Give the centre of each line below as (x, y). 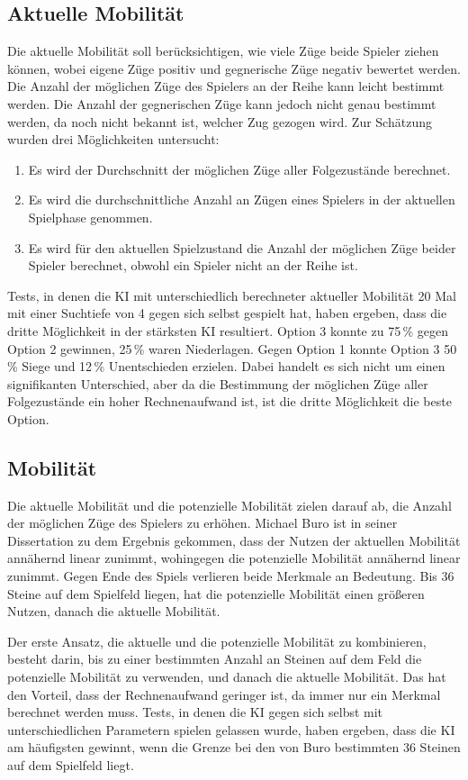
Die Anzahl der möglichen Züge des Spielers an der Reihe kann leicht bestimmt (226, 86)
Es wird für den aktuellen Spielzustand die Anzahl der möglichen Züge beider (242, 247)
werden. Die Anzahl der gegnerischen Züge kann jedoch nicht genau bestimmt (222, 103)
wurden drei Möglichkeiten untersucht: (113, 139)
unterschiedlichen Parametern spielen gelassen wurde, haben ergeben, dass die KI (231, 729)
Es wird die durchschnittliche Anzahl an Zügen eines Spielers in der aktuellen (242, 200)
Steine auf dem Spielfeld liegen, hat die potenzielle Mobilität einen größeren (216, 593)
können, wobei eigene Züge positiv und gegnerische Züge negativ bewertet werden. (234, 68)
